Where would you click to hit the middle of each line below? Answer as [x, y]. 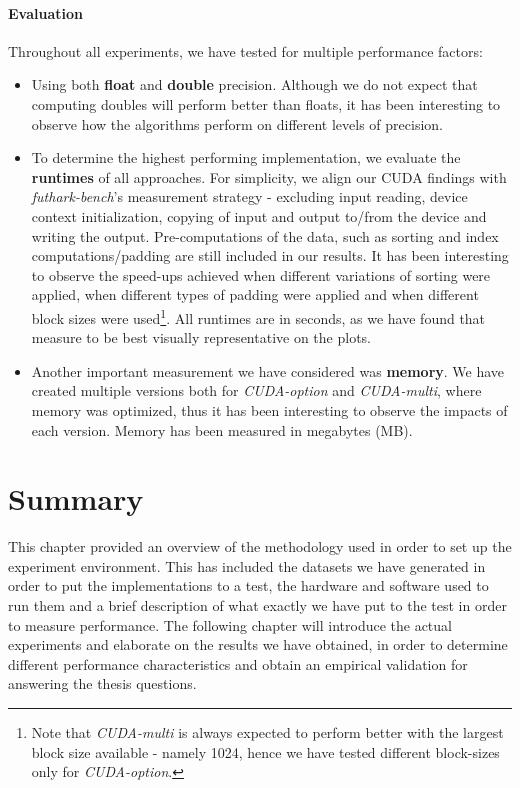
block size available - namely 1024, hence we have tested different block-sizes [265, 751]
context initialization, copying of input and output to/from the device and [259, 215]
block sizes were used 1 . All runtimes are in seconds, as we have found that [258, 316]
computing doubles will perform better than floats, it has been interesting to [266, 103]
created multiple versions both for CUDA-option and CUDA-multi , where [256, 390]
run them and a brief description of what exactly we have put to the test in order [257, 605]
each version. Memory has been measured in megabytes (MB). [222, 429]
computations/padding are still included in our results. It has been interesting [270, 255]
